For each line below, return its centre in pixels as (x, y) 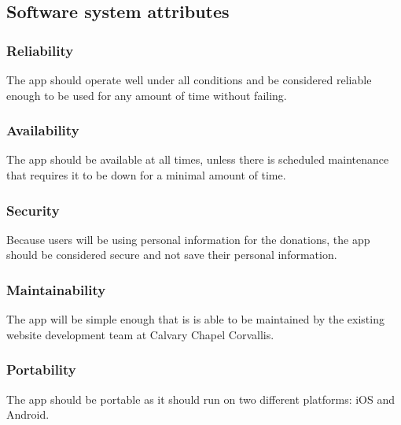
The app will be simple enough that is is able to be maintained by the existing (195, 319)
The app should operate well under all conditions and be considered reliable (189, 79)
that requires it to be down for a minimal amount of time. (146, 175)
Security (33, 210)
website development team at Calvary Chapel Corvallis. (140, 334)
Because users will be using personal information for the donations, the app (188, 239)
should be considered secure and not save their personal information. (172, 255)
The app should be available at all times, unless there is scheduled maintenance (198, 159)
